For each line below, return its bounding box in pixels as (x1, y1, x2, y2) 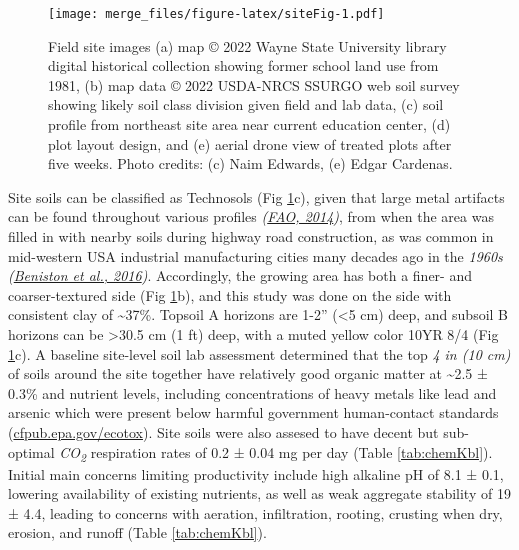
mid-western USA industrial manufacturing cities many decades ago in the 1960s (8, 245, 503, 266)
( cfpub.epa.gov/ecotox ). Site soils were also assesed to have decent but (8, 421, 439, 442)
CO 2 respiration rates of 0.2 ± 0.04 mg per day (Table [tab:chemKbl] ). (59, 441, 493, 465)
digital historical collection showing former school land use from (48, 55, 439, 76)
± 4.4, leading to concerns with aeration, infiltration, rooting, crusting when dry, (8, 502, 503, 523)
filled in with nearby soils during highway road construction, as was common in (8, 226, 494, 246)
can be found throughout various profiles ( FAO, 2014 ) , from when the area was (8, 206, 494, 227)
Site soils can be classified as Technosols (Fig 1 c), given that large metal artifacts (8, 186, 505, 207)
